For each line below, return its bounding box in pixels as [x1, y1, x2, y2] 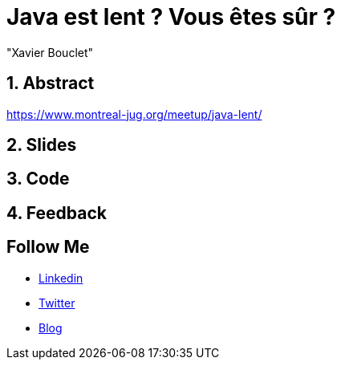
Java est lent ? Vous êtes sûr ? [6, 3, 336, 31]
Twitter [39, 295, 75, 310]
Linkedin [39, 270, 83, 285]
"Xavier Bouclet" [6, 45, 94, 59]
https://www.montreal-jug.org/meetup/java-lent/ [6, 107, 262, 121]
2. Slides [6, 135, 77, 156]
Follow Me [6, 237, 90, 258]
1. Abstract [6, 73, 95, 94]
